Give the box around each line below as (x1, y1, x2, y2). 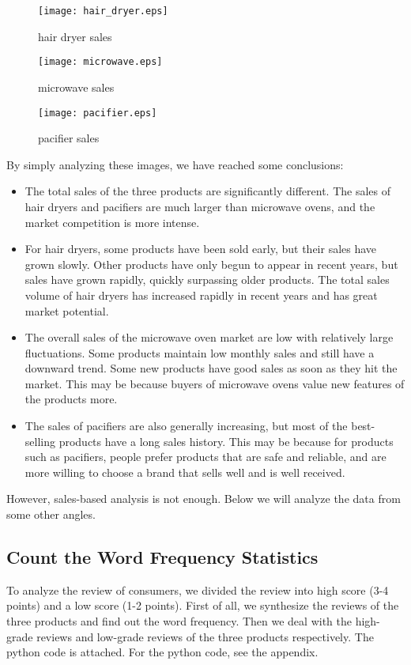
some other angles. (6, 506, 96, 523)
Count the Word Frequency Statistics (6, 545, 319, 569)
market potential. (25, 302, 109, 319)
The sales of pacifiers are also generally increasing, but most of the (25, 418, 348, 434)
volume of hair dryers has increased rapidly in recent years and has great (25, 286, 378, 303)
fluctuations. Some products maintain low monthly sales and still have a (25, 344, 375, 361)
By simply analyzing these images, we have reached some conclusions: (6, 156, 344, 172)
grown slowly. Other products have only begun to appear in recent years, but (25, 255, 398, 272)
